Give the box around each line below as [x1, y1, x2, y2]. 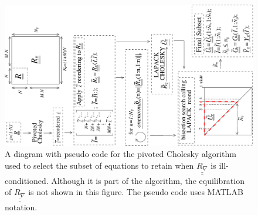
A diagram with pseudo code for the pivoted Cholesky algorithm [5, 148, 237, 160]
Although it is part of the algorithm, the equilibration [51, 174, 245, 186]
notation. [5, 201, 38, 213]
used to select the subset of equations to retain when [5, 159, 194, 171]
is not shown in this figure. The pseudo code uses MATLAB [28, 186, 244, 198]
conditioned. [5, 174, 49, 186]
